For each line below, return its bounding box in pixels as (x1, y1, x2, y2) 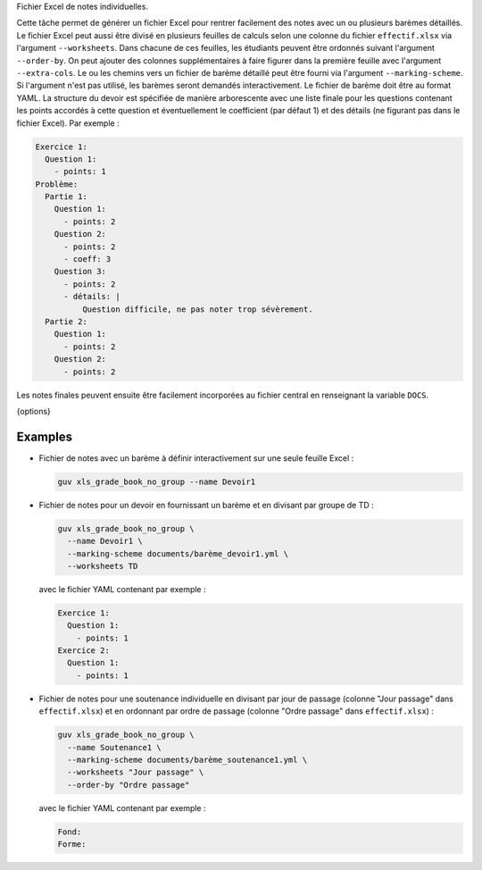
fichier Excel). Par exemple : (16, 117, 120, 129)
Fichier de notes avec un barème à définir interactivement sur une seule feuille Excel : (38, 452, 354, 464)
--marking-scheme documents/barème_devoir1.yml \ (67, 548, 289, 558)
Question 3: (54, 266, 107, 277)
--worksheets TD (67, 561, 138, 571)
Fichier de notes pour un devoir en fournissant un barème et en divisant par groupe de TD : (38, 499, 374, 510)
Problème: (35, 179, 79, 189)
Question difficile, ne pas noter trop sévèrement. (81, 304, 313, 314)
